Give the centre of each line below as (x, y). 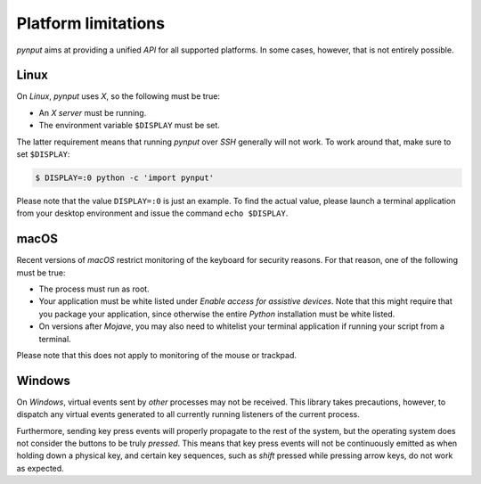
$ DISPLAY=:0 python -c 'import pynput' (124, 178)
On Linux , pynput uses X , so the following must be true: (118, 96)
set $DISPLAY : (43, 154)
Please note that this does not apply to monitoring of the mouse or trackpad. (157, 356)
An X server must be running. (93, 112)
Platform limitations (90, 23)
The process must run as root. (94, 289)
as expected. (40, 468)
